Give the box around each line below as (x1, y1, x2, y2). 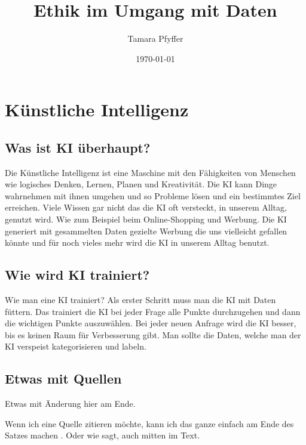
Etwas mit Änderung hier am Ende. (5, 397, 136, 410)
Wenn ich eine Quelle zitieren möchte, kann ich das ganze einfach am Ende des (5, 417, 294, 429)
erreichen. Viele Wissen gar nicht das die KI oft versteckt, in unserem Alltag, (5, 201, 287, 214)
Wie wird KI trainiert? (5, 265, 150, 284)
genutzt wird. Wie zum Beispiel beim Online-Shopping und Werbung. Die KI (5, 213, 287, 225)
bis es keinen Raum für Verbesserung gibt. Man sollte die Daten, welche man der (5, 328, 301, 341)
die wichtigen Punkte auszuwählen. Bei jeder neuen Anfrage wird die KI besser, (5, 317, 296, 329)
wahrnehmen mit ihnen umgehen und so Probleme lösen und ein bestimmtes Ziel (5, 189, 301, 202)
